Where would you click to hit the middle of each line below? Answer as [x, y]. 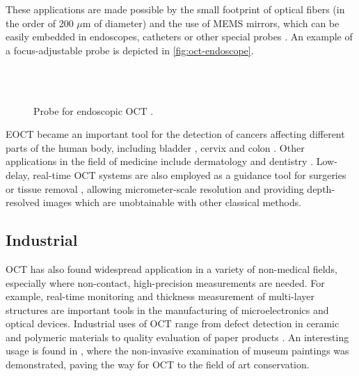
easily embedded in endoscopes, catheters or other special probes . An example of [179, 37]
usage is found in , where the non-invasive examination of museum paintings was [177, 351]
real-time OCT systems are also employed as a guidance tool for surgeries [190, 174]
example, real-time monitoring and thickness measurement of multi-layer [160, 296]
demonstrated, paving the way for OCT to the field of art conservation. [158, 365]
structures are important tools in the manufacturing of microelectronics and [167, 310]
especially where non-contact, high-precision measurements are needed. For [165, 282]
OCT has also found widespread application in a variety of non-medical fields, [171, 268]
